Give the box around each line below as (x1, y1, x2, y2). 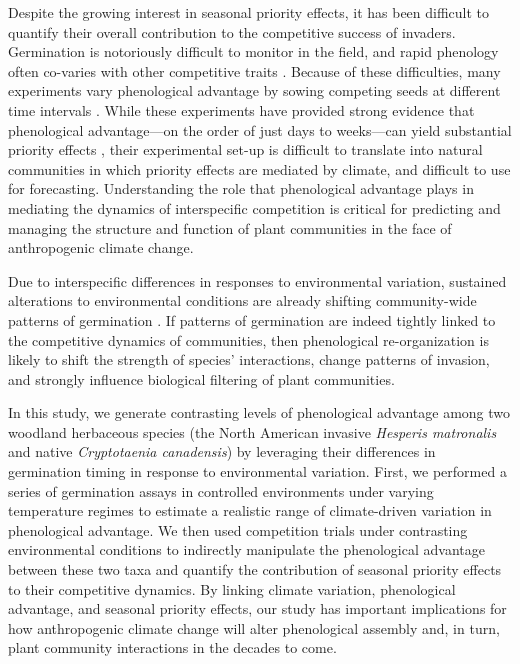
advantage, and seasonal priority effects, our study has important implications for (8, 598, 507, 619)
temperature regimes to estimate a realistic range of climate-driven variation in (8, 500, 492, 521)
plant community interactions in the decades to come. (8, 637, 337, 658)
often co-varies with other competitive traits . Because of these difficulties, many (8, 60, 501, 81)
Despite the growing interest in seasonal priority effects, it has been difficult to (8, 2, 490, 22)
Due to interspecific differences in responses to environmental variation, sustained (8, 270, 507, 291)
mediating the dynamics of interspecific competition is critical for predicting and (8, 197, 501, 218)
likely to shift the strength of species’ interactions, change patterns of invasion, (8, 349, 490, 370)
